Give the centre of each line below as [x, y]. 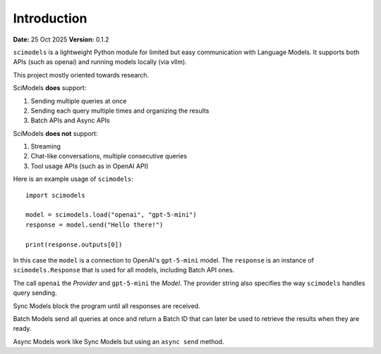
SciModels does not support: [55, 133]
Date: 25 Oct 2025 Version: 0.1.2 [61, 39]
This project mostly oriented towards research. [81, 75]
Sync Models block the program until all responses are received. [107, 305]
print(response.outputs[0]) [74, 244]
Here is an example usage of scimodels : [73, 179]
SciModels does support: [50, 88]
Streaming [46, 146]
